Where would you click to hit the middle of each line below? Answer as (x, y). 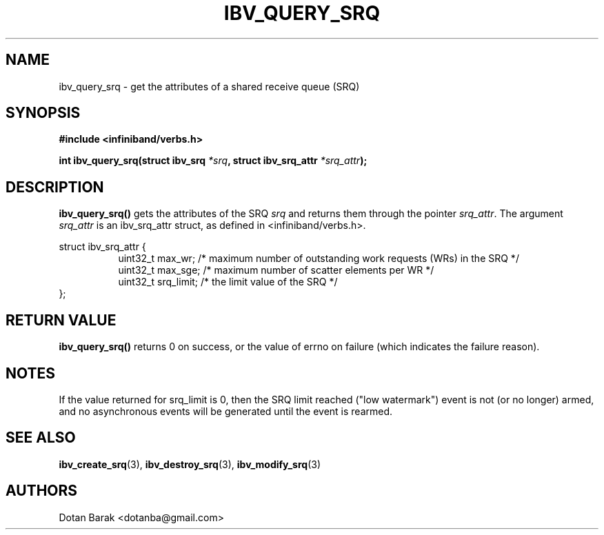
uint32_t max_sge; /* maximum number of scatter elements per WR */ (276, 270)
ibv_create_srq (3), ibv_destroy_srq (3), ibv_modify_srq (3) (190, 464)
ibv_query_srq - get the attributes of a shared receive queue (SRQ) (209, 86)
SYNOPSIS (43, 113)
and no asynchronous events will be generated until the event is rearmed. (226, 411)
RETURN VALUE (61, 320)
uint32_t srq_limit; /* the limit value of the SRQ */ (228, 282)
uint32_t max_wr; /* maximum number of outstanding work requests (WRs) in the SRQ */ (319, 259)
